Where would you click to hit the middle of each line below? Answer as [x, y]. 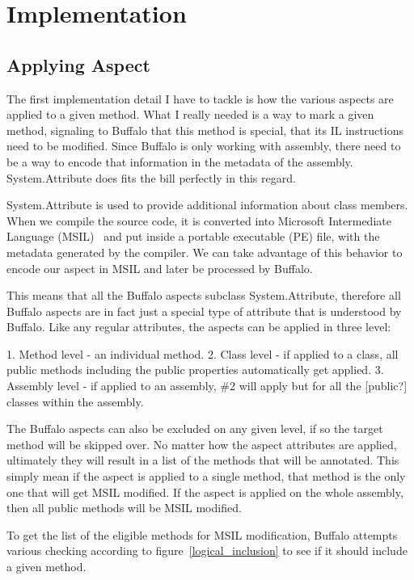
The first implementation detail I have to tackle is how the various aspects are [200, 98]
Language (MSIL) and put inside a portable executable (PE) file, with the [193, 236]
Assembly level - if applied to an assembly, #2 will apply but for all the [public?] [207, 386]
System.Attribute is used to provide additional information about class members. [207, 205]
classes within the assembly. [75, 401]
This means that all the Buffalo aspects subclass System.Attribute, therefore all [204, 295]
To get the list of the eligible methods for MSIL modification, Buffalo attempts [202, 534]
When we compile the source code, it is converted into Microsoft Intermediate [199, 220]
